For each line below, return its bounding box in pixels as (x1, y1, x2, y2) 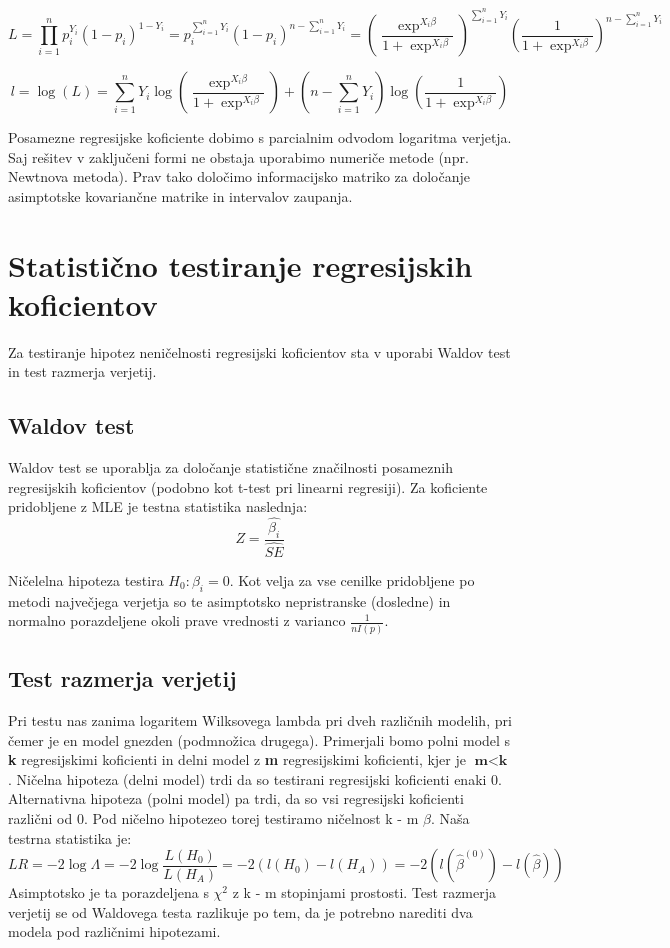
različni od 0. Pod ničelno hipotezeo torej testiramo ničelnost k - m (8, 807, 419, 828)
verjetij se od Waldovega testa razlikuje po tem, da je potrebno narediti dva (8, 901, 473, 922)
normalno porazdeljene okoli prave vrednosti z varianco (8, 610, 346, 631)
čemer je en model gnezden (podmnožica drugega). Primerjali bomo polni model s (8, 729, 511, 750)
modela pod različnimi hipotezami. (8, 921, 221, 942)
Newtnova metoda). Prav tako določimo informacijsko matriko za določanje (8, 166, 470, 187)
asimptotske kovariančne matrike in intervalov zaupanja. (8, 185, 353, 206)
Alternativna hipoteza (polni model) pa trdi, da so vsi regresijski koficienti (8, 788, 464, 809)
